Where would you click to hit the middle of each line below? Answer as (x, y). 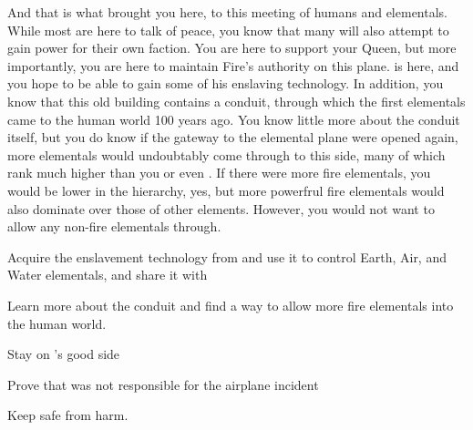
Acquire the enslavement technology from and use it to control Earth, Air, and (227, 256)
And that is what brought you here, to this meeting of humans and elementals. (227, 12)
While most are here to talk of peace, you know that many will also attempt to (228, 30)
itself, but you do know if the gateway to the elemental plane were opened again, (233, 137)
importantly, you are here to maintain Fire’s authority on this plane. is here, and (233, 65)
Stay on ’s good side (64, 354)
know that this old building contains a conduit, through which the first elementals (236, 101)
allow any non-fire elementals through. (114, 226)
